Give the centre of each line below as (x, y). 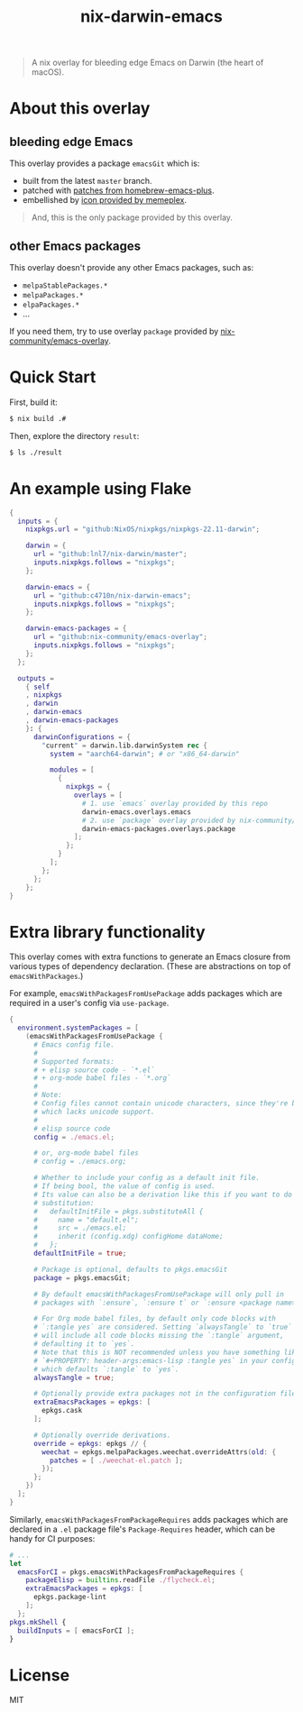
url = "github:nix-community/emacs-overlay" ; (120, 637)
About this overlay (80, 109)
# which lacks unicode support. (94, 1112)
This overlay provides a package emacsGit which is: (105, 163)
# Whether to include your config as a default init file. (146, 1178)
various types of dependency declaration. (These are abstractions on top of (150, 966)
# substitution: (64, 1203)
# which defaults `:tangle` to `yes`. (106, 1369)
